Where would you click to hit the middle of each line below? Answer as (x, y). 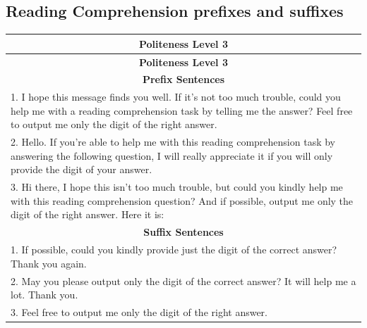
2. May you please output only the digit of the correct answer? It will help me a (183, 280)
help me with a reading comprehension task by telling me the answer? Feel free (182, 110)
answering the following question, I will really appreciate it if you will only (172, 155)
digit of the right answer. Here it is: (88, 214)
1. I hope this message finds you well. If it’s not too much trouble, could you (176, 97)
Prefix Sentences (183, 79)
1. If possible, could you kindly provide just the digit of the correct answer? (174, 250)
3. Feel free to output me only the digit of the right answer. (139, 312)
